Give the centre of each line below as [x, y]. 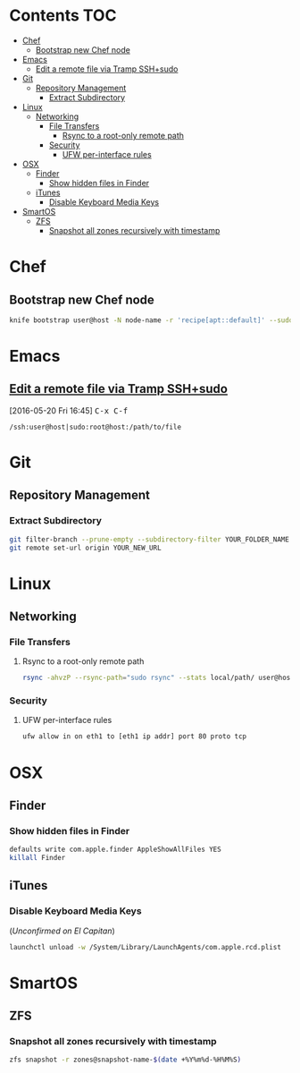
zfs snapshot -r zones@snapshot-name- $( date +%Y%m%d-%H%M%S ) [125, 1060]
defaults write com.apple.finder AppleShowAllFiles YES [115, 850]
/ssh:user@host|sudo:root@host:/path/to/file [95, 427]
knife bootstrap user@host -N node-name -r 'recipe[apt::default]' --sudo [151, 320]
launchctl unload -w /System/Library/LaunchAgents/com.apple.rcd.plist [145, 947]
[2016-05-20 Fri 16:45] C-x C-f [69, 410]
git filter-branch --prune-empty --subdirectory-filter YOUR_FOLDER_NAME [150, 539]
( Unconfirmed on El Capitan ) [62, 931]
